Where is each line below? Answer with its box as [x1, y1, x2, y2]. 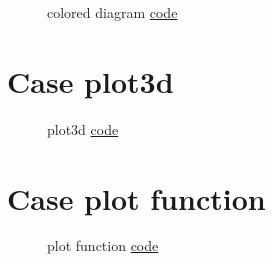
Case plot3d [7, 60, 174, 101]
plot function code [47, 235, 159, 256]
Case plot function [7, 177, 266, 218]
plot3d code [47, 118, 119, 139]
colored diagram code [47, 2, 178, 22]
